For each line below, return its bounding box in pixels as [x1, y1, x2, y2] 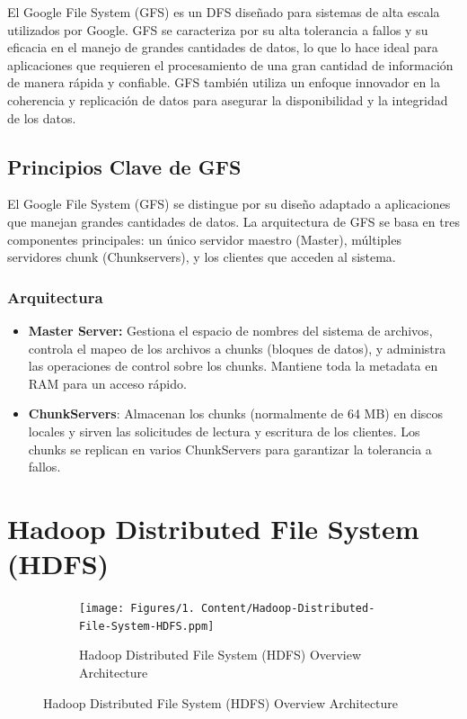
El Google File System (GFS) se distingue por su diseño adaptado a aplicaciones [7, 194, 451, 213]
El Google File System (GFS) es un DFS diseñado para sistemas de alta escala [7, 3, 440, 21]
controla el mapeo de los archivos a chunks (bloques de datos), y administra [28, 338, 446, 357]
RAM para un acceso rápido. [28, 373, 187, 392]
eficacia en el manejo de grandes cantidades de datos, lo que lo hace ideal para [7, 38, 438, 57]
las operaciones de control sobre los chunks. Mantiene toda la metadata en [28, 356, 438, 375]
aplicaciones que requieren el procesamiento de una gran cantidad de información [7, 55, 454, 74]
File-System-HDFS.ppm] [79, 619, 215, 633]
